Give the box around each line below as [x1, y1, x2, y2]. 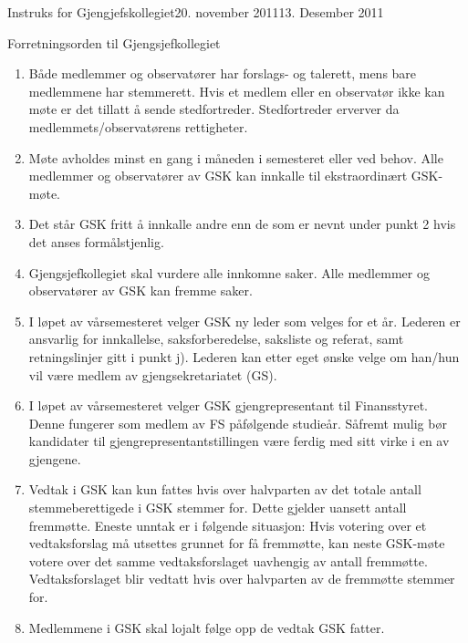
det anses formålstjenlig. [28, 232, 164, 251]
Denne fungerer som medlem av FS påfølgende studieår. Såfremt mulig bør [28, 413, 447, 432]
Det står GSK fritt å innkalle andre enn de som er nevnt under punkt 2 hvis [28, 214, 456, 233]
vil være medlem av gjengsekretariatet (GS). [28, 365, 277, 384]
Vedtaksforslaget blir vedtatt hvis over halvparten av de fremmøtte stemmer [28, 569, 455, 588]
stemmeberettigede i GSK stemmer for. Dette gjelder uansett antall [28, 498, 407, 517]
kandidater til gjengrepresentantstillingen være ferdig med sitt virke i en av [28, 431, 450, 451]
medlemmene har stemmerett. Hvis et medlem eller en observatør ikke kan [28, 81, 445, 100]
